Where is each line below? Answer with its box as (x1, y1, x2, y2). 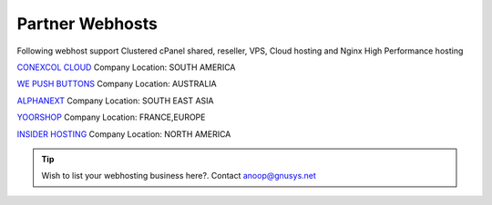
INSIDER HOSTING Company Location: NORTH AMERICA (16, 128, 231, 140)
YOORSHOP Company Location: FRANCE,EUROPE (16, 112, 206, 122)
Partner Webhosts (16, 14, 159, 34)
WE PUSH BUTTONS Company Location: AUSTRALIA (16, 78, 218, 90)
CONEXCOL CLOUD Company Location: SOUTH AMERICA (16, 62, 236, 73)
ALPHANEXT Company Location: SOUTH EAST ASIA (16, 95, 214, 106)
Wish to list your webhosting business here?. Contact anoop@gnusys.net (41, 171, 316, 181)
